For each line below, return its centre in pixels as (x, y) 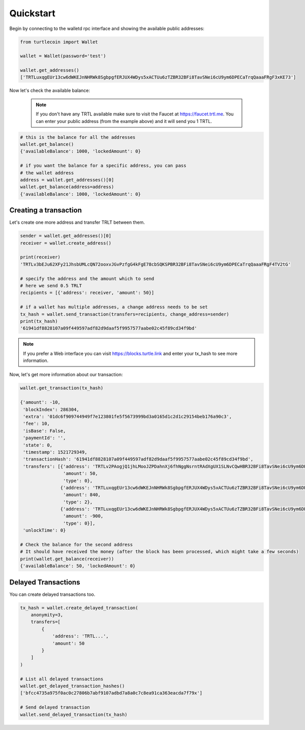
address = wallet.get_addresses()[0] (67, 180)
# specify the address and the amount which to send (87, 279)
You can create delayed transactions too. (52, 594)
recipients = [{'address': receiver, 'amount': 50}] (87, 293)
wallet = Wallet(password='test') (63, 56)
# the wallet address (47, 173)
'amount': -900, (83, 516)
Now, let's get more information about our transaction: (66, 375)
